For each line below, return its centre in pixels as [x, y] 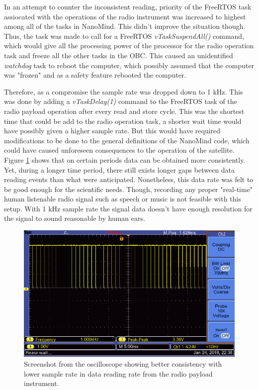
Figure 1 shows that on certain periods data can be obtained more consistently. [125, 159]
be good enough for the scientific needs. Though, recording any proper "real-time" [129, 189]
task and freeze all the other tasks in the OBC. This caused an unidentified [119, 55]
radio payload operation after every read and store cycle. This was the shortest [124, 111]
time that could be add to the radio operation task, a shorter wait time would [123, 121]
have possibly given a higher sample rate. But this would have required [112, 131]
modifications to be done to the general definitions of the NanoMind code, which [127, 140]
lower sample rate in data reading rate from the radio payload [118, 373]
